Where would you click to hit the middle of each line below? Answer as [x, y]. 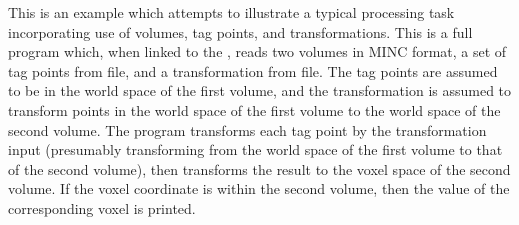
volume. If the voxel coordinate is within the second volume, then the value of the [259, 188]
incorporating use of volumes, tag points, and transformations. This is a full [240, 31]
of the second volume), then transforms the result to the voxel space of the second [259, 168]
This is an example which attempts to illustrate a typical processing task [231, 12]
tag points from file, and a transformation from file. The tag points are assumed [253, 70]
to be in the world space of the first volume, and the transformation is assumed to [260, 90]
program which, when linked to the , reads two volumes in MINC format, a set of [257, 51]
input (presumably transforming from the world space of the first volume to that [255, 149]
